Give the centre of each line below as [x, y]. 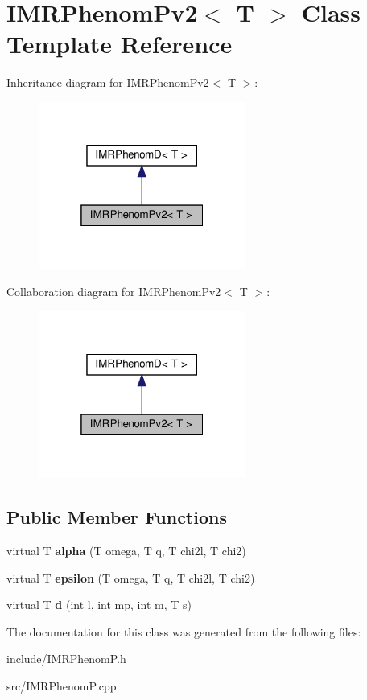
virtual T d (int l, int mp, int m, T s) [99, 605]
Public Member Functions [117, 517]
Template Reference [120, 44]
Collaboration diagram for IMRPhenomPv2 [114, 292]
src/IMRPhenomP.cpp [62, 685]
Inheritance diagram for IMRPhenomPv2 [108, 82]
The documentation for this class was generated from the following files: [184, 631]
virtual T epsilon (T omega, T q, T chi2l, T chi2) [131, 577]
